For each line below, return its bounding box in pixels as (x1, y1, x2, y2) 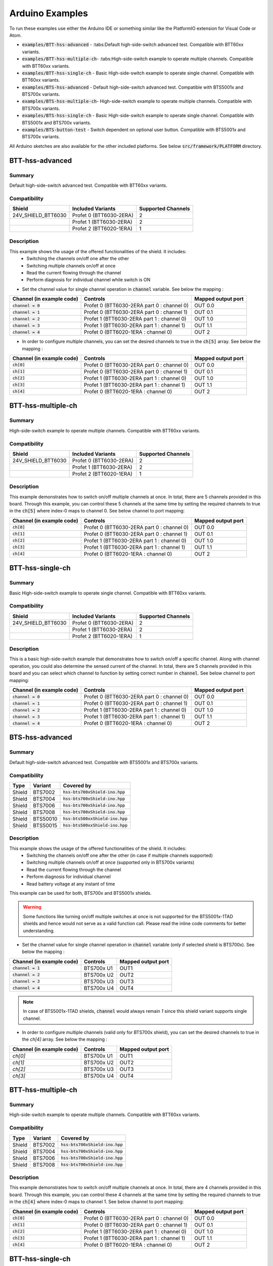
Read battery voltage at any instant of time (26, 881, 115, 887)
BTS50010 (33, 815, 58, 822)
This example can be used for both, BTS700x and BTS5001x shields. (9, 890, 152, 896)
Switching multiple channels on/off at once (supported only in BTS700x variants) (26, 859, 195, 865)
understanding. (23, 927, 55, 934)
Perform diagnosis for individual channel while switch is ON (26, 276, 151, 283)
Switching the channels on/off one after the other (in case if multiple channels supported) (26, 852, 213, 858)
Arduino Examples (9, 8, 88, 19)
